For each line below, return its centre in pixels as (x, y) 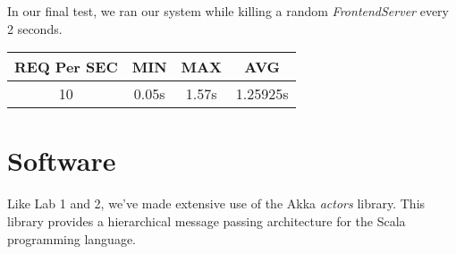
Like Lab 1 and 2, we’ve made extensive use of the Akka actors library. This (216, 203)
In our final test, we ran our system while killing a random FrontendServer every (228, 11)
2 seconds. (35, 28)
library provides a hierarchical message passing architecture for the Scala (207, 220)
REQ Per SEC (66, 67)
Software (62, 161)
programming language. (72, 238)
